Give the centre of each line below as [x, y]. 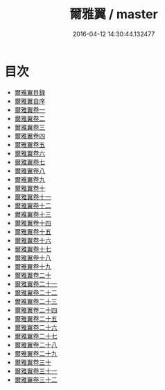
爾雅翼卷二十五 [36, 318]
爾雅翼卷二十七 [36, 336]
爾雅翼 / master [114, 14]
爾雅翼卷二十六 [36, 327]
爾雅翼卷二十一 [36, 283]
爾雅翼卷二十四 [36, 310]
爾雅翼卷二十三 [36, 301]
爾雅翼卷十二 [33, 205]
